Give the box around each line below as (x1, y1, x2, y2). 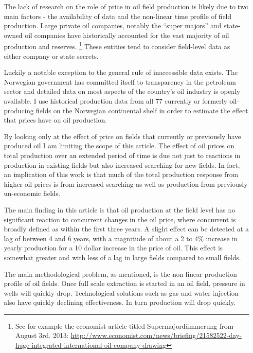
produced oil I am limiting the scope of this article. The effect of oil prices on (4, 141, 235, 151)
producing (4, 105, 34, 115)
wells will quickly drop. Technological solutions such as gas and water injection (4, 287, 238, 298)
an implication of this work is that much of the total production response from (4, 169, 238, 179)
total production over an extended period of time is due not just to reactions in (4, 150, 241, 160)
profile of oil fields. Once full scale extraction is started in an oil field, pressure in (4, 278, 245, 288)
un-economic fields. (4, 188, 60, 198)
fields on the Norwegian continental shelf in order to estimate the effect (36, 105, 248, 115)
